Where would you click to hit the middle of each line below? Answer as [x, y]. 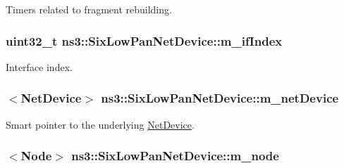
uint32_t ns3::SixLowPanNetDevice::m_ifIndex [144, 40]
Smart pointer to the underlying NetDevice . [100, 124]
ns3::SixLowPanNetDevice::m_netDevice [220, 98]
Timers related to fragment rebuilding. [89, 9]
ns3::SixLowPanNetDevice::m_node [175, 156]
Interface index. [39, 66]
